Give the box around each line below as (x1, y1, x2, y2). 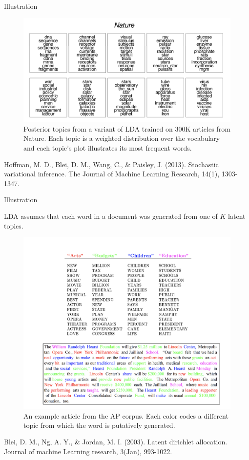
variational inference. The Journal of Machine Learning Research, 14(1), (4, 169, 220, 179)
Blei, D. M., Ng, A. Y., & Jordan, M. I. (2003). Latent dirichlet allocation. (4, 436, 228, 446)
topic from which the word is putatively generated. (23, 420, 175, 430)
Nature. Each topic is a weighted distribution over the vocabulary (23, 133, 220, 143)
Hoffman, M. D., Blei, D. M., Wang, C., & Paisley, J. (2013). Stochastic (4, 159, 219, 169)
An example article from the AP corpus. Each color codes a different (23, 410, 228, 421)
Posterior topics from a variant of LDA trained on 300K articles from (23, 123, 230, 134)
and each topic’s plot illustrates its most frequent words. (23, 143, 192, 153)
